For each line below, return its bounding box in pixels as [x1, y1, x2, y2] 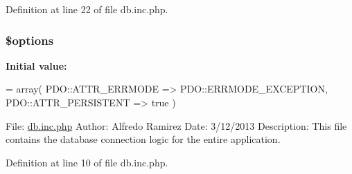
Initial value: [6, 58, 67, 72]
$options [6, 31, 54, 48]
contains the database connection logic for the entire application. [6, 132, 281, 146]
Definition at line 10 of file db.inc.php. [6, 155, 168, 169]
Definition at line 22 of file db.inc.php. [6, 2, 168, 16]
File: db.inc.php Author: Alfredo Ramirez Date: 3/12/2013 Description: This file [6, 118, 347, 133]
